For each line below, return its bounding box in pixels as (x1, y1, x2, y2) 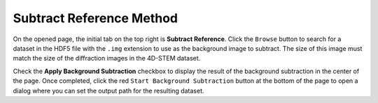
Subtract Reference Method (13, 10, 178, 26)
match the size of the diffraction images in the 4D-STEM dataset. (13, 54, 201, 63)
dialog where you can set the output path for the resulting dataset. (13, 86, 204, 95)
